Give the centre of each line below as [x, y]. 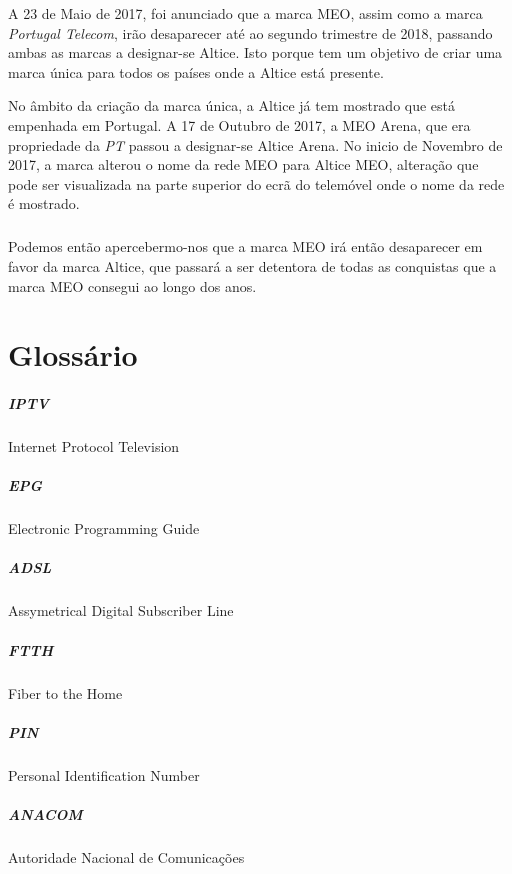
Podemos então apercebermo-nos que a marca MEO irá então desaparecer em [245, 246]
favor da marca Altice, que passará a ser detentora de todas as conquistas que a [252, 265]
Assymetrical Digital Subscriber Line [121, 610]
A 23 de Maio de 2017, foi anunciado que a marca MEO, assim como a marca [245, 13]
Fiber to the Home [65, 692]
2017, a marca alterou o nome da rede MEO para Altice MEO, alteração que [243, 164]
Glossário [73, 354]
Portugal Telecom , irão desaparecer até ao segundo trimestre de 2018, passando [250, 32]
